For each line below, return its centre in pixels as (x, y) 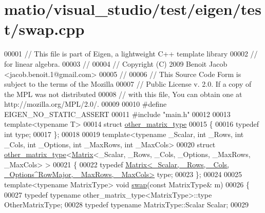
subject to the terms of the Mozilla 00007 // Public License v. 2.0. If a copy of (128, 84)
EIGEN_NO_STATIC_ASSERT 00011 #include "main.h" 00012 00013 (117, 114)
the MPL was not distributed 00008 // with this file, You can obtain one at (123, 94)
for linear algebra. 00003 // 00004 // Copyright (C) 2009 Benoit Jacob (116, 63)
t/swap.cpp (44, 29)
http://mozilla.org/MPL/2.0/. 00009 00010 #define (86, 104)
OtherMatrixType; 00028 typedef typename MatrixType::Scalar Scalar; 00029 (126, 205)
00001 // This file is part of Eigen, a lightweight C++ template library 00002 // (131, 54)
